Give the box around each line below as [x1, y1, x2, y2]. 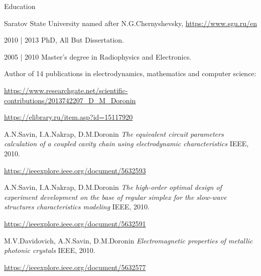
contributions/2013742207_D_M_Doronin [4, 95, 136, 105]
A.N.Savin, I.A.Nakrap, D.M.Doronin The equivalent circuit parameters [4, 128, 224, 139]
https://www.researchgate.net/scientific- [4, 85, 128, 95]
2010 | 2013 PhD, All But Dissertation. [4, 35, 124, 45]
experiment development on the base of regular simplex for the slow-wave [4, 191, 227, 202]
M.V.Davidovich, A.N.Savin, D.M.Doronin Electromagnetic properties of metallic [4, 235, 253, 245]
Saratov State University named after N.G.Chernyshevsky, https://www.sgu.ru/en [4, 18, 257, 28]
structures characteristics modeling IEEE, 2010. [4, 201, 150, 212]
